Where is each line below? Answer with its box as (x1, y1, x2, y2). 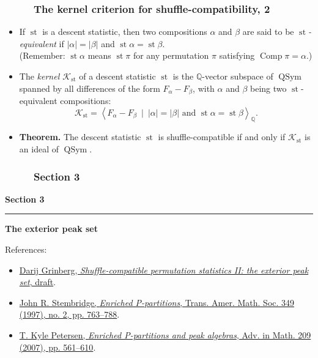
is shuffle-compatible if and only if (158, 130, 286, 143)
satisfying (219, 49, 255, 62)
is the (172, 70, 194, 82)
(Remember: (19, 49, 65, 62)
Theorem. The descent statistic (19, 130, 141, 143)
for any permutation (133, 49, 209, 62)
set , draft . (19, 275, 56, 288)
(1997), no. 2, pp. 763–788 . (19, 308, 120, 321)
